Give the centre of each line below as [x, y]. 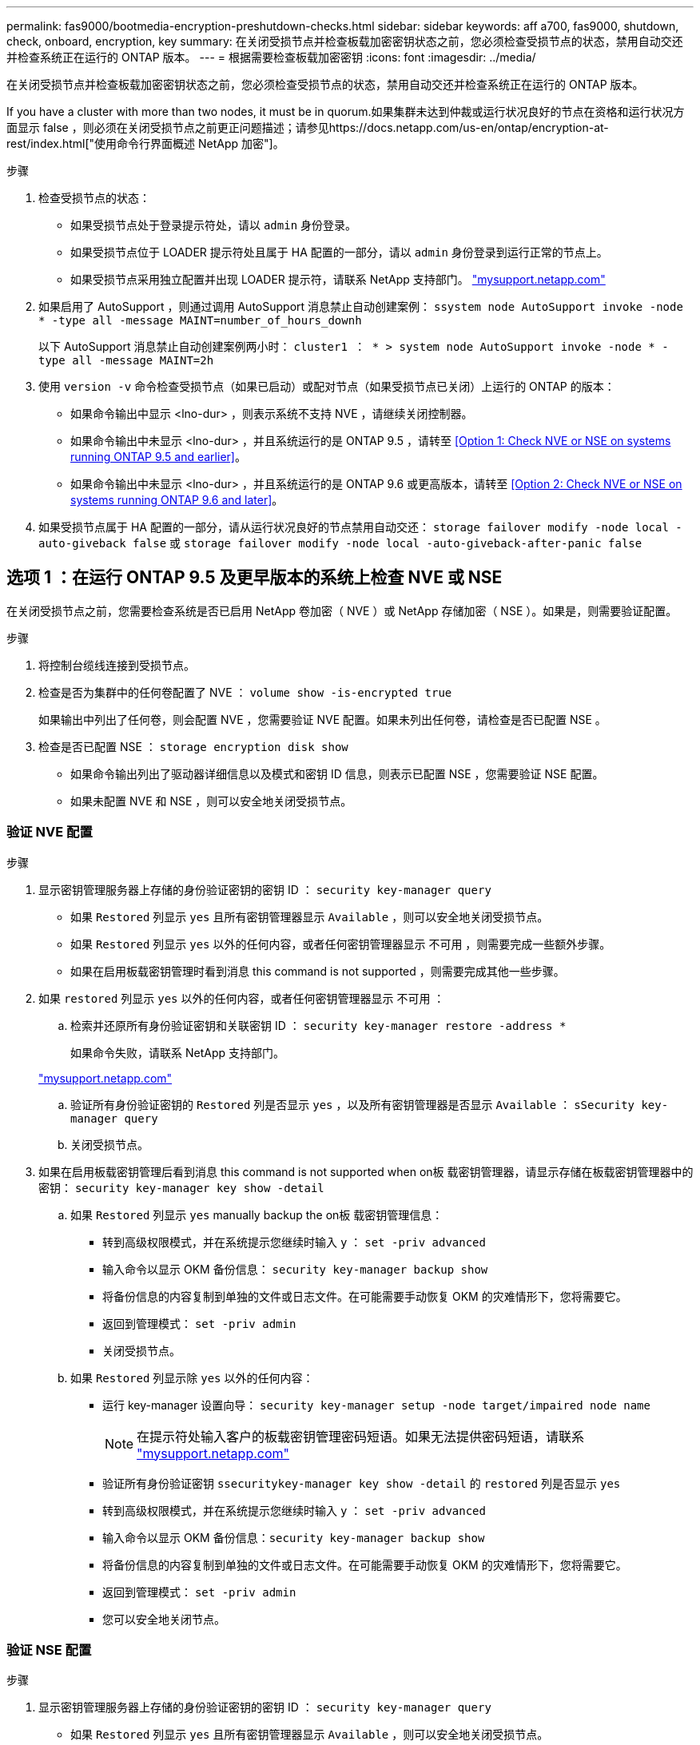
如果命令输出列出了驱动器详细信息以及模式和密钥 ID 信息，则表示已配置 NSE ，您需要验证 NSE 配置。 [337, 773]
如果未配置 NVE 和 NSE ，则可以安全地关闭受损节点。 [211, 801]
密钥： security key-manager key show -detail [181, 1187]
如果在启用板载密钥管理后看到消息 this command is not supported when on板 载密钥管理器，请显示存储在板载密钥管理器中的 [366, 1171]
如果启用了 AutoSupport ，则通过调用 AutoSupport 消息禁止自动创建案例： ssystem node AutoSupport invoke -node [361, 306]
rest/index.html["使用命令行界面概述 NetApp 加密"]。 [145, 143]
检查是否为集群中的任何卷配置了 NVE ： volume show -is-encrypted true [245, 692]
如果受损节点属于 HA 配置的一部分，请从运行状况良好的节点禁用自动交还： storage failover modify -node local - [360, 527]
